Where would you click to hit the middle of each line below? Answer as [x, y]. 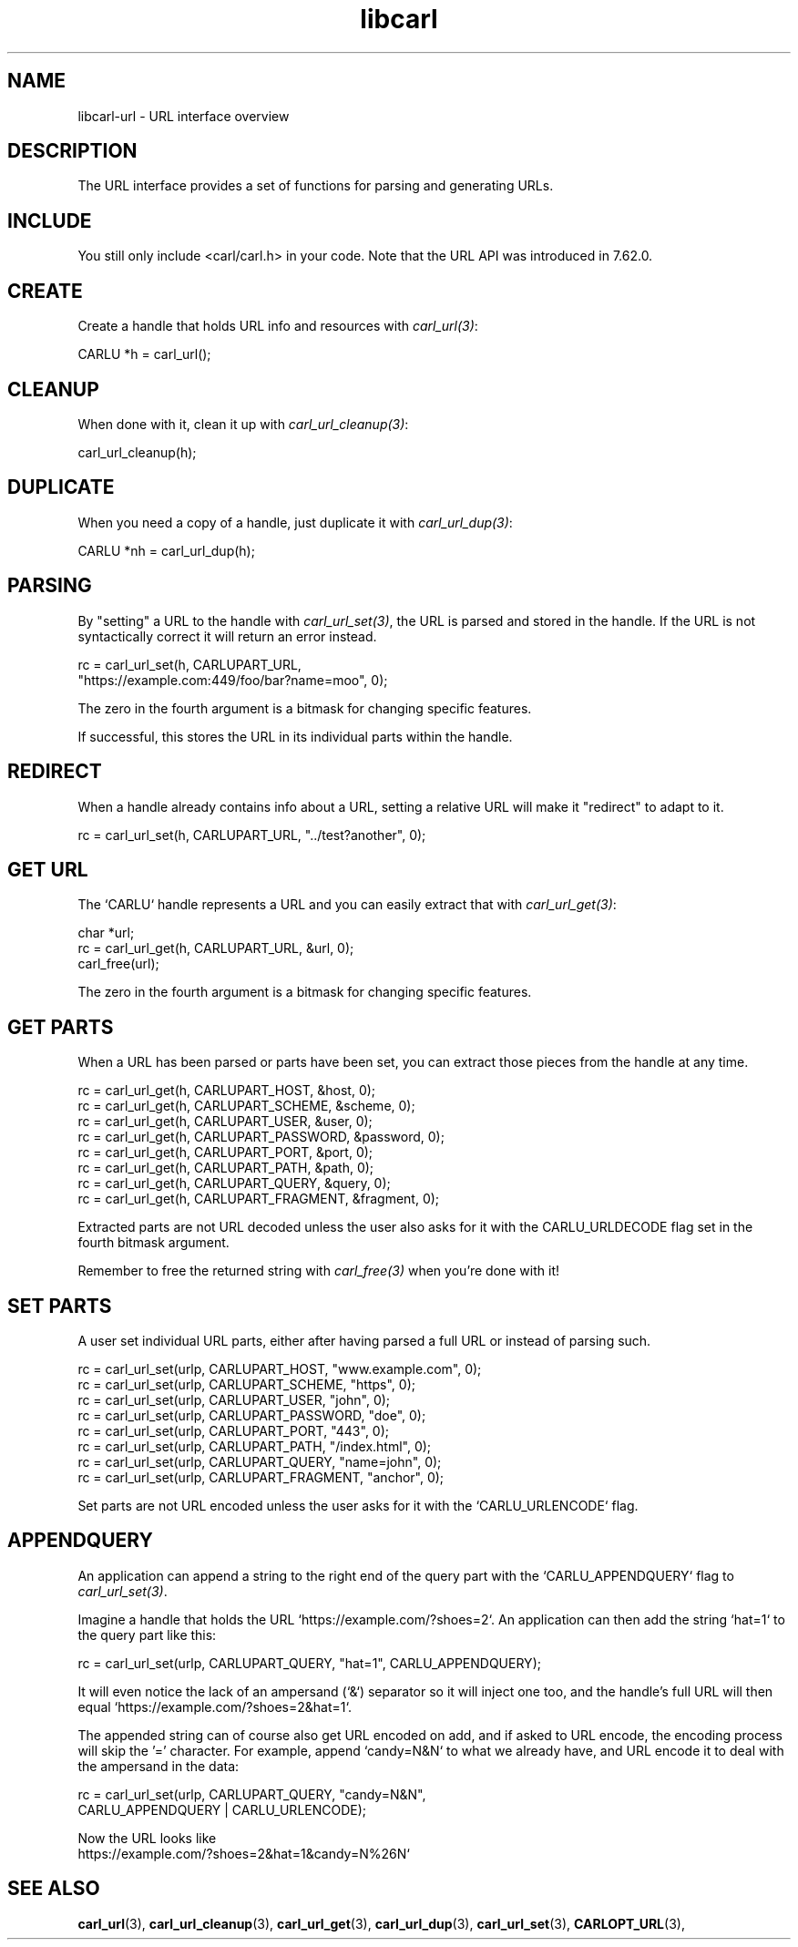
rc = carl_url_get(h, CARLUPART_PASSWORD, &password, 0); [261, 1137]
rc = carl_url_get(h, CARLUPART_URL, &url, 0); [216, 948]
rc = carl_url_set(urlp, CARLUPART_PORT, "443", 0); [234, 1431]
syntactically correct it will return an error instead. [227, 636]
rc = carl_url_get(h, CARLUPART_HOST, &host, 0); [227, 1091]
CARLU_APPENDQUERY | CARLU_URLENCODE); [222, 1809]
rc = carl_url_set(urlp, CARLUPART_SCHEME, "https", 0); [246, 1385]
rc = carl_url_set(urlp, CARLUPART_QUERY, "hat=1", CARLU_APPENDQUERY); [309, 1663]
